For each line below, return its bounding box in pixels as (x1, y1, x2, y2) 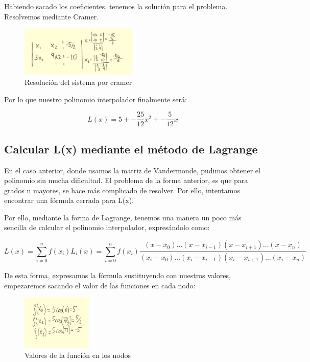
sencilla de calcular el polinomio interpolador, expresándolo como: (4, 222, 210, 233)
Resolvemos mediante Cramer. (4, 11, 99, 21)
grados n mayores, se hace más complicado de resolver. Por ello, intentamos (4, 185, 240, 195)
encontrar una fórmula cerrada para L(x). (4, 195, 134, 206)
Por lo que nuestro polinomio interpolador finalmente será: (4, 94, 187, 104)
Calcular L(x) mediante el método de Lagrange (4, 141, 258, 156)
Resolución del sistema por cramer (25, 77, 132, 87)
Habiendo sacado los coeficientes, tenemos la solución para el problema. (4, 1, 228, 11)
